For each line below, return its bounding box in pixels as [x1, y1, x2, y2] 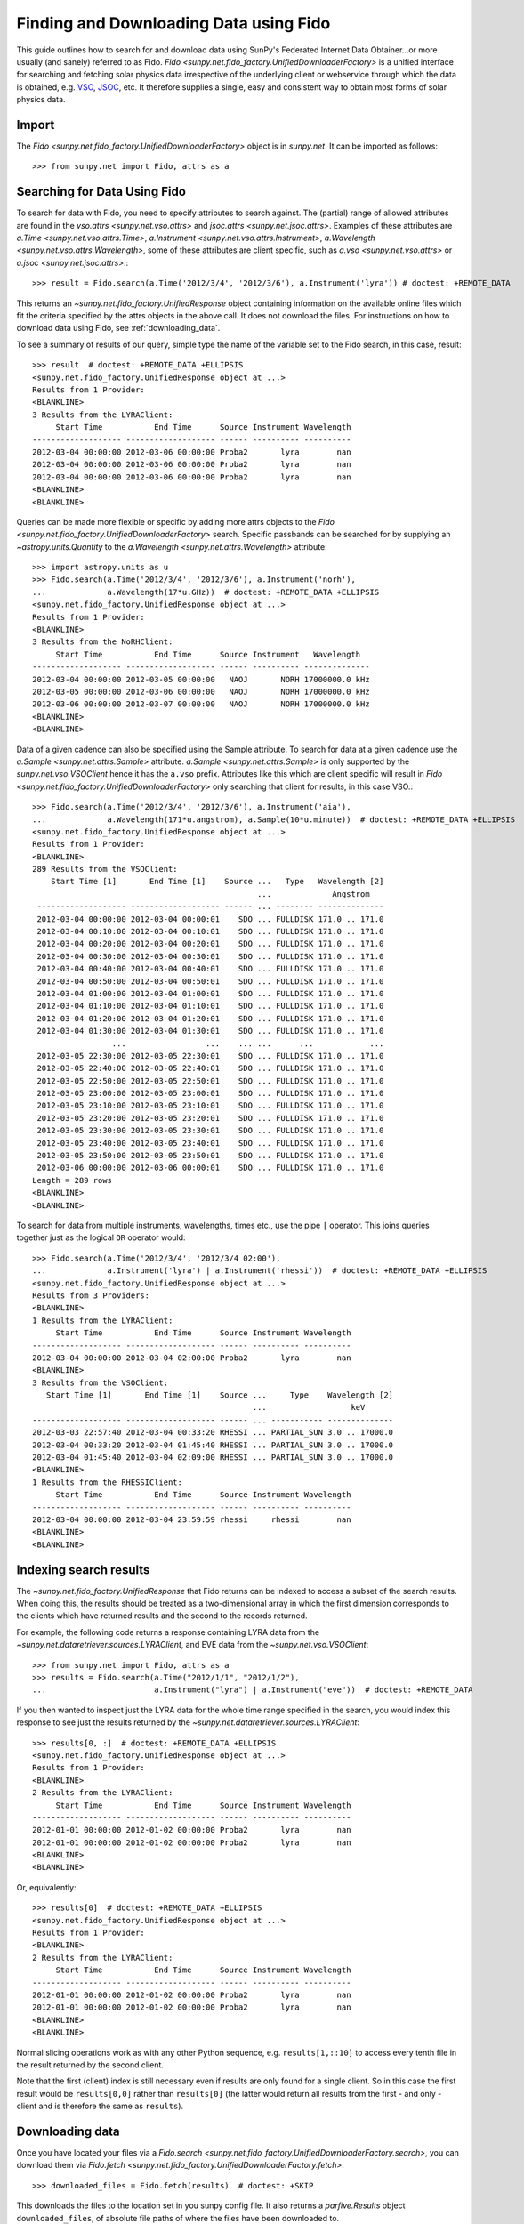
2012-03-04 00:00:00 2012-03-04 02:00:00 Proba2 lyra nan [32, 1352, 351, 1363]
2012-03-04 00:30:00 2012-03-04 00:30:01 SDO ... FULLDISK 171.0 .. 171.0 [36, 951, 384, 961]
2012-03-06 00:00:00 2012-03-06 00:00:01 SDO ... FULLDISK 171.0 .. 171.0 [36, 1163, 384, 1173]
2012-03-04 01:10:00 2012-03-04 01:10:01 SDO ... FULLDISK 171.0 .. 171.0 [36, 1001, 384, 1011]
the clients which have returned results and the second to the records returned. [16, 1610, 308, 1621]
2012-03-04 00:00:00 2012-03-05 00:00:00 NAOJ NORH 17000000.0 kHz [32, 674, 370, 684]
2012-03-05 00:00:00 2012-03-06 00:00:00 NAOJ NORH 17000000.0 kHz [32, 686, 370, 697]
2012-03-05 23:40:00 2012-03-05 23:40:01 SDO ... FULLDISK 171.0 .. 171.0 [36, 1138, 384, 1148]
